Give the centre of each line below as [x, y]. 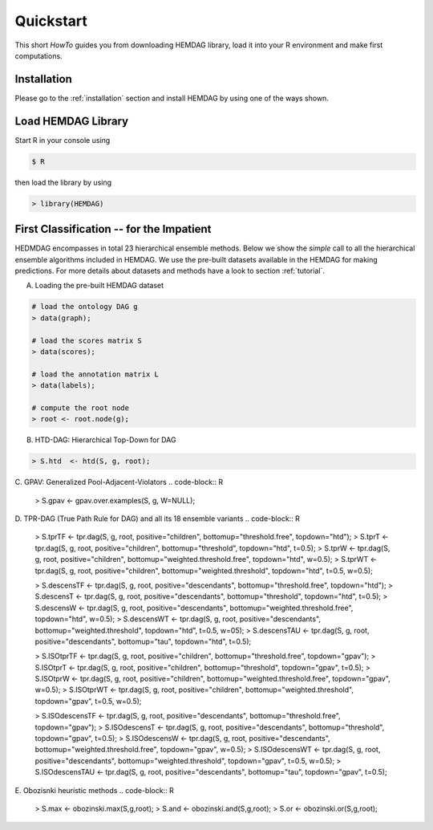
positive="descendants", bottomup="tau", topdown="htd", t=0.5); [143, 641]
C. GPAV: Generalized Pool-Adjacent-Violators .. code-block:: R [119, 482]
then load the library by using [63, 182]
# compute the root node [81, 408]
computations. [39, 55]
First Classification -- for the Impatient [113, 229]
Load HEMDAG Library [71, 121]
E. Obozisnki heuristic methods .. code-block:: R [94, 790]
